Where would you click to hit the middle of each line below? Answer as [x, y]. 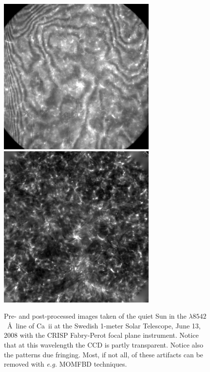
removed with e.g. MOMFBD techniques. [66, 364]
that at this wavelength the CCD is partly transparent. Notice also [104, 345]
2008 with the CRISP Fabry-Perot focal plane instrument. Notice [101, 335]
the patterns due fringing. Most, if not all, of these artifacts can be [104, 354]
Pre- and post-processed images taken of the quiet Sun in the [95, 316]
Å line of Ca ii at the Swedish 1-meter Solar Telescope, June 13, [104, 325]
